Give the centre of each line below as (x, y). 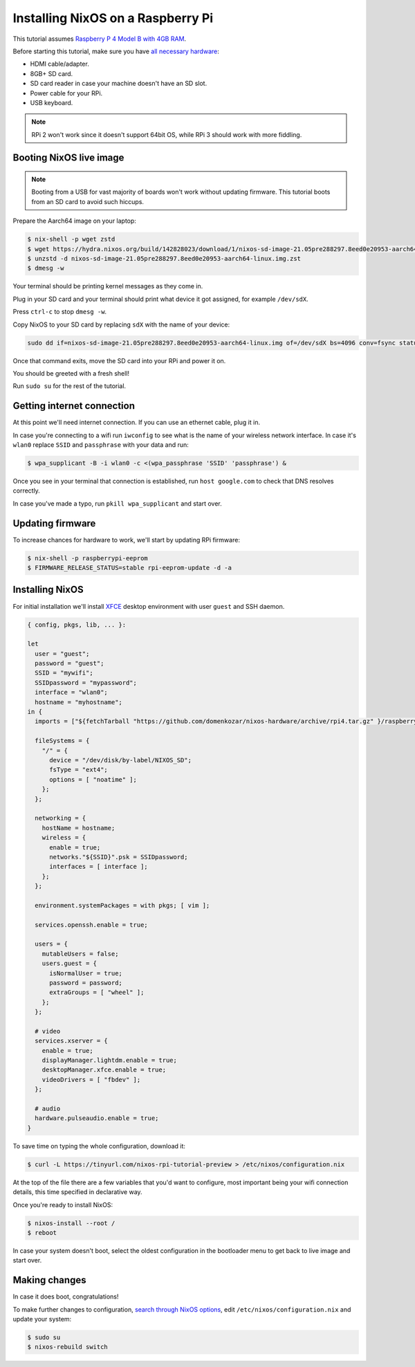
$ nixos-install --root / (71, 1223)
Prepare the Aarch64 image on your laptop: (74, 221)
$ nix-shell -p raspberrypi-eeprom (87, 558)
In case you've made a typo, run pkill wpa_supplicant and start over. (118, 503)
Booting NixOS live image (68, 158)
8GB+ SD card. (52, 73)
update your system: (42, 1319)
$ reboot (42, 1232)
